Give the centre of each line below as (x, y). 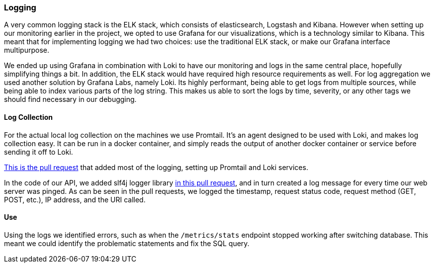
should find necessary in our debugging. (70, 99)
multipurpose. (27, 50)
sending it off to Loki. (39, 152)
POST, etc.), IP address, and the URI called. (75, 199)
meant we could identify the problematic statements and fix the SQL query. (127, 243)
